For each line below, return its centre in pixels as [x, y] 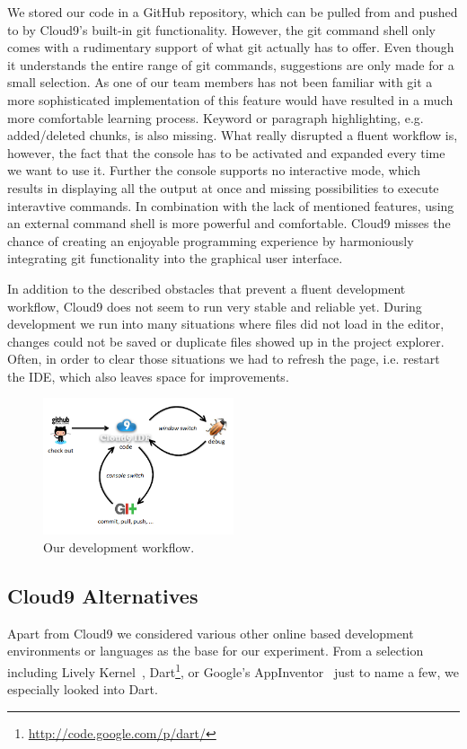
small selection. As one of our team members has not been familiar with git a [220, 82]
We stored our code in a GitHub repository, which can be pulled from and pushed [233, 12]
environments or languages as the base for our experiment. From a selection [216, 651]
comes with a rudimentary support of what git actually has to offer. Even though [231, 47]
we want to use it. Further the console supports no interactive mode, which [214, 170]
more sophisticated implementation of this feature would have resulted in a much [230, 99]
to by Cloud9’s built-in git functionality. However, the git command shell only [222, 29]
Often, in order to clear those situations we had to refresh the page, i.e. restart [224, 359]
